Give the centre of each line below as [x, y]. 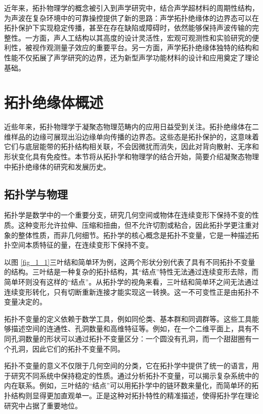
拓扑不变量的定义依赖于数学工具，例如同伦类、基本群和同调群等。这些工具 [128, 318]
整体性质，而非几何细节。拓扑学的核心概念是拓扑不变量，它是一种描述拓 [138, 235]
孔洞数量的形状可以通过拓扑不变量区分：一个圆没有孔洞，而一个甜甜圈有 [131, 338]
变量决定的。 [25, 302]
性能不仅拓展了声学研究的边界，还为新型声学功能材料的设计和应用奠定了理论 [131, 57]
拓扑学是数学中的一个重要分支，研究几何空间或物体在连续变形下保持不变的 [128, 215]
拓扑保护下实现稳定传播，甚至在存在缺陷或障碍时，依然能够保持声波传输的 [128, 28]
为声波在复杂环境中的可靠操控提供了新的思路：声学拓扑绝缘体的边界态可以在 [131, 18]
